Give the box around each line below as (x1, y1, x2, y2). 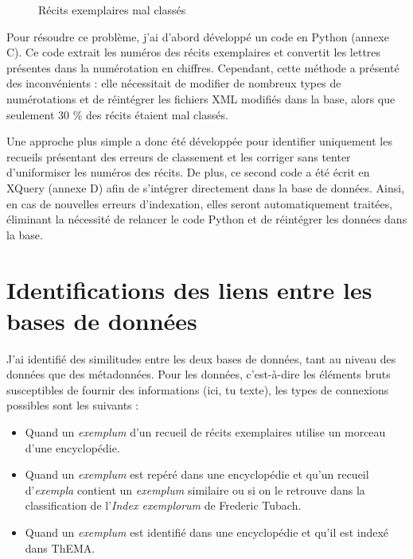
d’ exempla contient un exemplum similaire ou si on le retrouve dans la (25, 481, 365, 498)
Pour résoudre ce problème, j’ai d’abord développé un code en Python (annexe (6, 28, 389, 45)
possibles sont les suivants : (6, 397, 139, 413)
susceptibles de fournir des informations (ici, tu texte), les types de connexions (6, 381, 389, 398)
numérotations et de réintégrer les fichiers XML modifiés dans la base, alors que (6, 90, 395, 107)
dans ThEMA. (25, 539, 95, 556)
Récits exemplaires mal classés (38, 2, 186, 17)
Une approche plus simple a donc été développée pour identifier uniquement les (6, 133, 392, 149)
